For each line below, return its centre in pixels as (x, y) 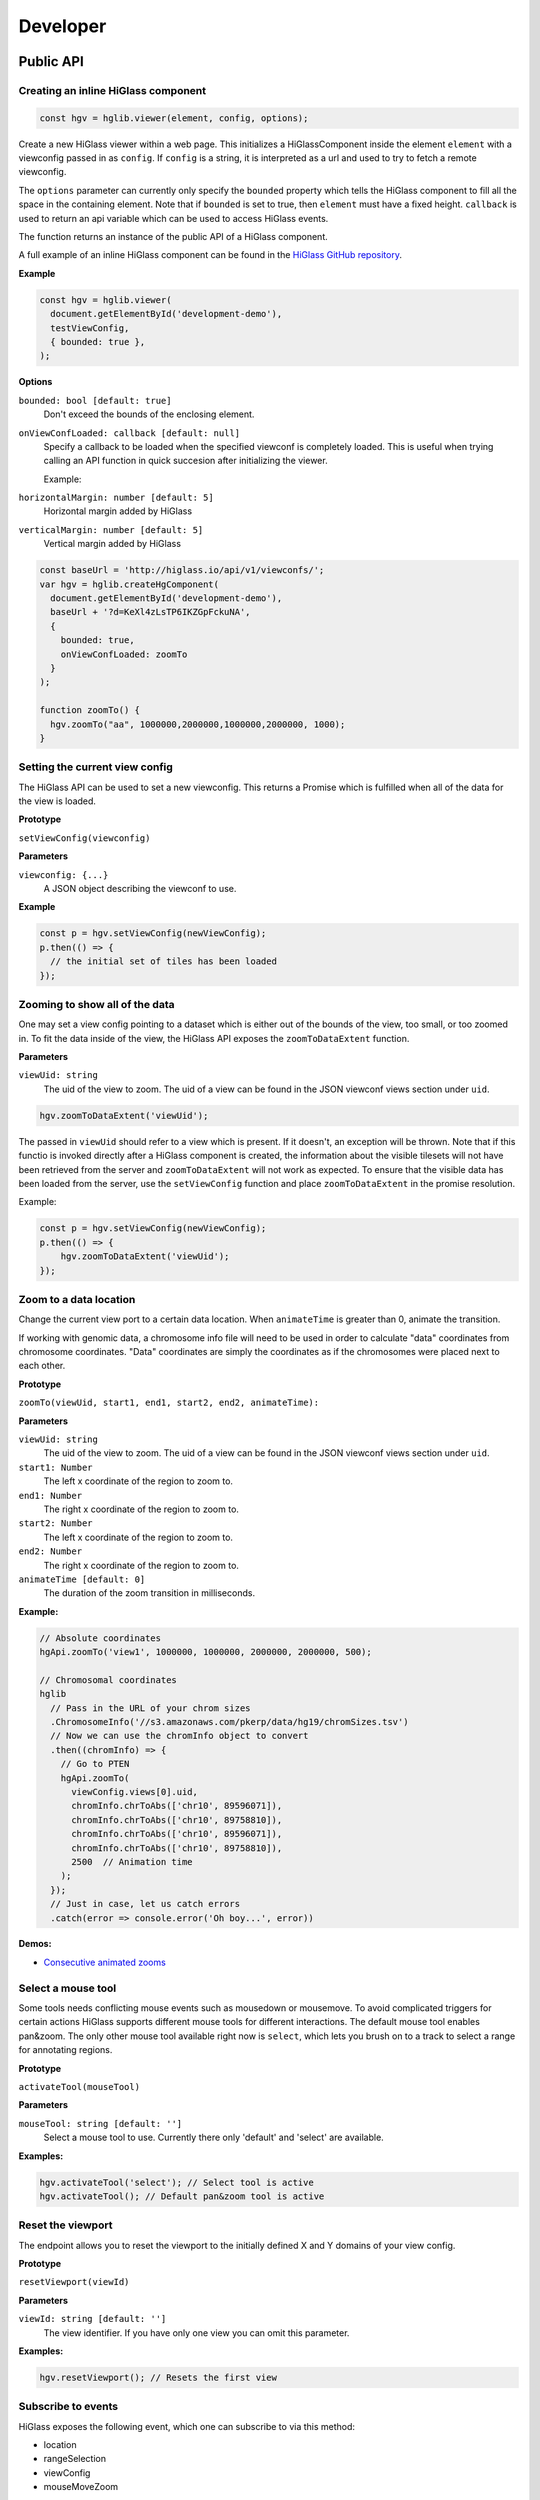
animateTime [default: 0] (82, 1579)
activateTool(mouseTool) (79, 2086)
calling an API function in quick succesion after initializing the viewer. (186, 461)
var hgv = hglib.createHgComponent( (129, 584)
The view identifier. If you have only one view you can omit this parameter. (196, 2332)
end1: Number (50, 1495)
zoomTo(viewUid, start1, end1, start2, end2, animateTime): (169, 1403)
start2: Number (56, 1523)
